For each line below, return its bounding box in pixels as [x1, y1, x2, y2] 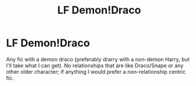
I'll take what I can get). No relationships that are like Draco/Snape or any [6, 62, 184, 69]
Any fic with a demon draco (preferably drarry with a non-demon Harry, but [6, 56, 190, 63]
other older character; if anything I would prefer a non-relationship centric [6, 68, 186, 75]
